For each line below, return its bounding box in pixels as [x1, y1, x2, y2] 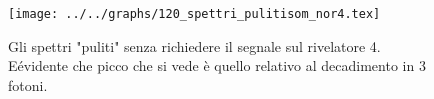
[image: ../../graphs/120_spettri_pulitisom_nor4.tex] [8, 7, 381, 21]
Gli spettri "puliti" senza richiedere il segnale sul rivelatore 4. [8, 35, 381, 56]
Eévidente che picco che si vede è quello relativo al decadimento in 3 [8, 55, 426, 76]
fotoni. [8, 74, 48, 95]
